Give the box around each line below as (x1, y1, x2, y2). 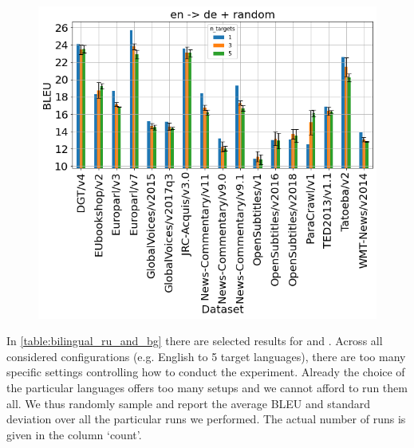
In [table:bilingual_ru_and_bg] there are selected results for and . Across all (6, 332, 383, 349)
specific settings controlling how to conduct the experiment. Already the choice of (6, 364, 405, 380)
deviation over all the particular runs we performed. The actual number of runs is (6, 411, 406, 427)
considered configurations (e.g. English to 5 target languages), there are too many (6, 348, 406, 364)
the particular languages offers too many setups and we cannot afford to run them (6, 379, 408, 395)
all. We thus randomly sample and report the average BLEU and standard (6, 395, 371, 411)
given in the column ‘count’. (6, 426, 142, 442)
